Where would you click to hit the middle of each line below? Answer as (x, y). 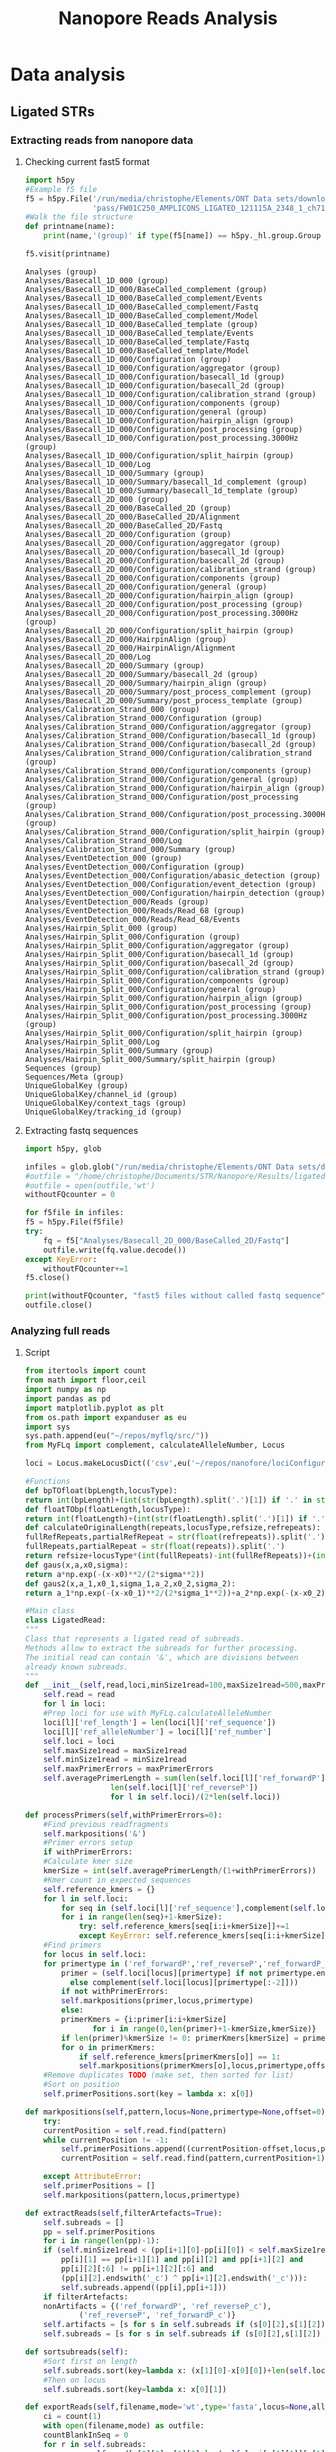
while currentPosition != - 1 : (106, 2140)
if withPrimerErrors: (88, 1852)
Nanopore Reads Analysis (168, 18)
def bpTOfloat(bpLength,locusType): (101, 1490)
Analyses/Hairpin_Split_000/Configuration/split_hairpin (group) (163, 1033)
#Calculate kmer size (88, 1862)
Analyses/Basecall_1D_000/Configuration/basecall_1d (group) (155, 377)
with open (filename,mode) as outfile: (124, 2426)
